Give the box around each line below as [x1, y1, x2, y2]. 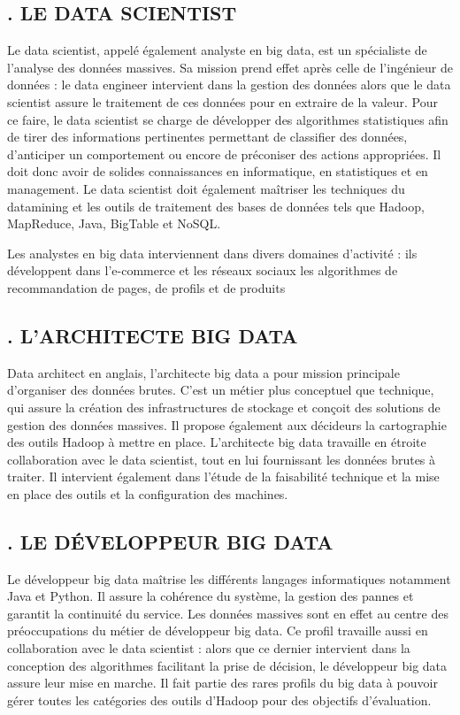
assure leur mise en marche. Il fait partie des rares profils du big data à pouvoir [7, 673, 438, 692]
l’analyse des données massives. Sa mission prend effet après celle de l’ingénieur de [7, 58, 453, 76]
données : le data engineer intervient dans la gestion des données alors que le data [7, 75, 451, 94]
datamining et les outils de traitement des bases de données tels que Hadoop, [7, 196, 425, 215]
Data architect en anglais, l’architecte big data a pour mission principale [7, 363, 400, 381]
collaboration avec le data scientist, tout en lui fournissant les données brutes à [7, 450, 436, 468]
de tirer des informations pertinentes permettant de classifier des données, [7, 127, 408, 146]
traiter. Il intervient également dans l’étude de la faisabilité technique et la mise [7, 467, 440, 486]
